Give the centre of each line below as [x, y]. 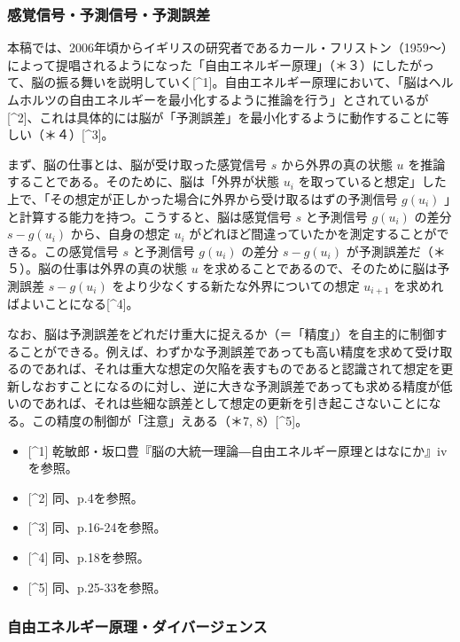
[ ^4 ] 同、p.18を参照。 [89, 556]
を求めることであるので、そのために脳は [320, 268]
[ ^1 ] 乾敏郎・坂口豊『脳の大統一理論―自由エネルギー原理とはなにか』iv [238, 450]
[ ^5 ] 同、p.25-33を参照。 [97, 587]
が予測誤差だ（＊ [396, 251]
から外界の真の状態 [336, 164]
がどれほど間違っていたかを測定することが [313, 234]
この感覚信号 [81, 251]
